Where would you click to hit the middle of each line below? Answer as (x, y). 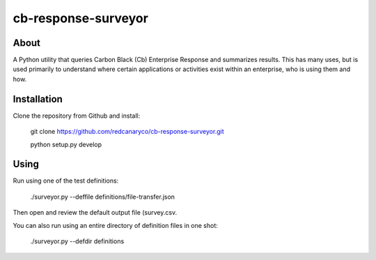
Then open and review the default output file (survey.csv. (95, 213)
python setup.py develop (66, 144)
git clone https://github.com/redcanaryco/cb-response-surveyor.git (127, 132)
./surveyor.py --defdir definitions (77, 241)
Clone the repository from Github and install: (77, 116)
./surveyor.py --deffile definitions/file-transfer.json (103, 197)
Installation (38, 99)
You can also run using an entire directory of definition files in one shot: (116, 225)
